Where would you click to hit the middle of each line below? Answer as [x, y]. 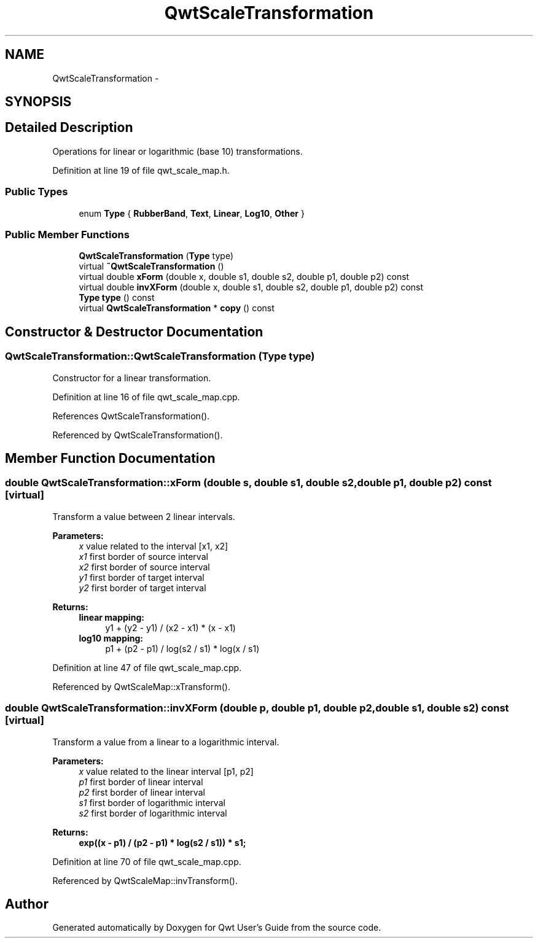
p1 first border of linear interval [141, 782]
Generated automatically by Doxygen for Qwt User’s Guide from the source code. [217, 928]
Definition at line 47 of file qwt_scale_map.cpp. [147, 667]
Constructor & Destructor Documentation [134, 332]
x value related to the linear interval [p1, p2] [166, 771]
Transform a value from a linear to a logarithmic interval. [166, 742]
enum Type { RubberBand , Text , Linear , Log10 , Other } [192, 213]
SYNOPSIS [38, 102]
